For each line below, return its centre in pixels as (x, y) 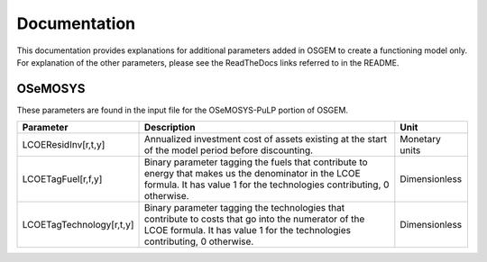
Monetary (420, 140)
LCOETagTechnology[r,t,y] (78, 225)
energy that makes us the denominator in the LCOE (252, 174)
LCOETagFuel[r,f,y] (62, 179)
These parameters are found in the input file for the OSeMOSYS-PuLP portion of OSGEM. (183, 110)
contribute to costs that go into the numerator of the (254, 219)
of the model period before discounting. (229, 150)
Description (170, 128)
